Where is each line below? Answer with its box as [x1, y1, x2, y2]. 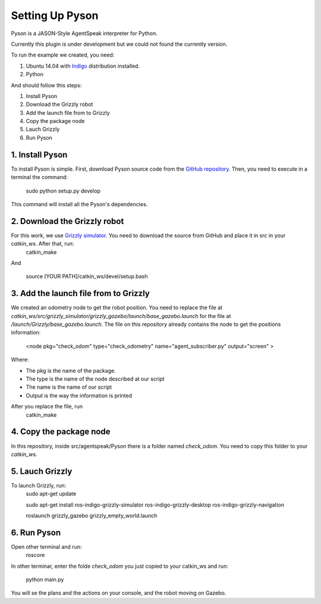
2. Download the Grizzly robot [11, 216, 124, 226]
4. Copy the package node [11, 427, 111, 437]
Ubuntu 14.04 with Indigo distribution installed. [26, 62, 140, 70]
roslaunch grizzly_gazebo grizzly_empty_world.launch [26, 512, 158, 519]
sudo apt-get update [26, 490, 77, 498]
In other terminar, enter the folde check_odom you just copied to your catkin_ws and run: [11, 562, 228, 570]
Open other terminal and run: [11, 543, 82, 550]
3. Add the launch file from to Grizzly [11, 288, 150, 298]
